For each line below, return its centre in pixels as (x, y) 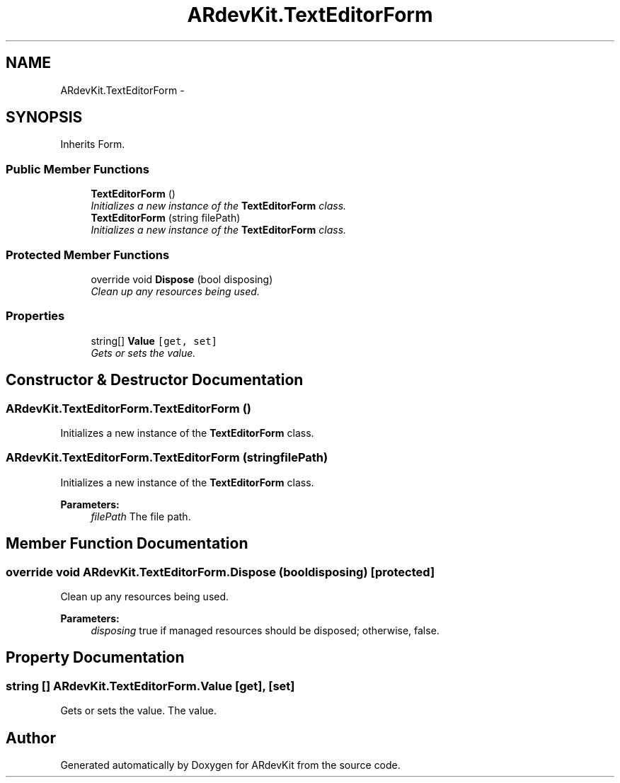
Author (31, 738)
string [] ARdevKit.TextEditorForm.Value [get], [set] (150, 686)
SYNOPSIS (44, 118)
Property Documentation (95, 658)
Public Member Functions (77, 169)
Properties (35, 316)
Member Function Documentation (127, 544)
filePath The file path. (141, 516)
